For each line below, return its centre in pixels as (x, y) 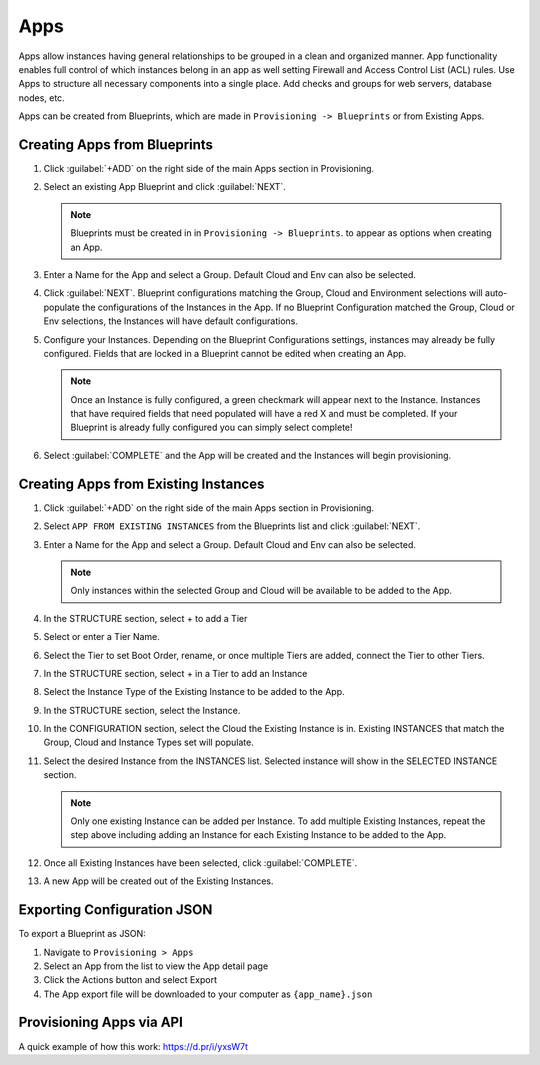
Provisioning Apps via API (101, 1022)
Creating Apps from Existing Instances (141, 483)
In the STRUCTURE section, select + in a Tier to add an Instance (175, 673)
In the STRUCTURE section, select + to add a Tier (145, 618)
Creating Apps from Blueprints (116, 144)
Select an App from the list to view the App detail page (156, 966)
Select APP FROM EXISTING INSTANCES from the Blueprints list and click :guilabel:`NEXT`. (232, 526)
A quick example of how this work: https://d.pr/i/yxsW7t (133, 1046)
